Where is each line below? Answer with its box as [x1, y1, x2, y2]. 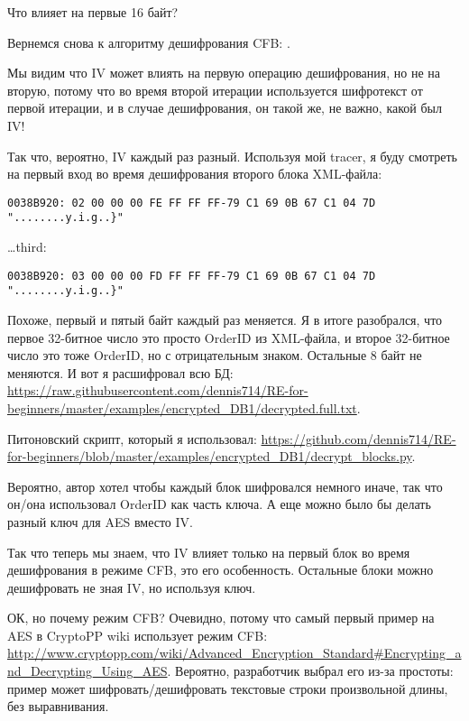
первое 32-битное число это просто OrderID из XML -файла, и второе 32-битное [7, 328, 450, 347]
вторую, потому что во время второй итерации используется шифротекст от [7, 80, 423, 99]
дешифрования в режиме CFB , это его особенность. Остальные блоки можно [7, 560, 434, 579]
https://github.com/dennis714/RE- [261, 429, 456, 448]
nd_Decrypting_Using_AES [7, 661, 168, 680]
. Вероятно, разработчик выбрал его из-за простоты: [167, 661, 454, 680]
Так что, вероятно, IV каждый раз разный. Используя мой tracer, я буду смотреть [7, 146, 457, 165]
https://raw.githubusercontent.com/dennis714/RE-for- [7, 381, 308, 400]
